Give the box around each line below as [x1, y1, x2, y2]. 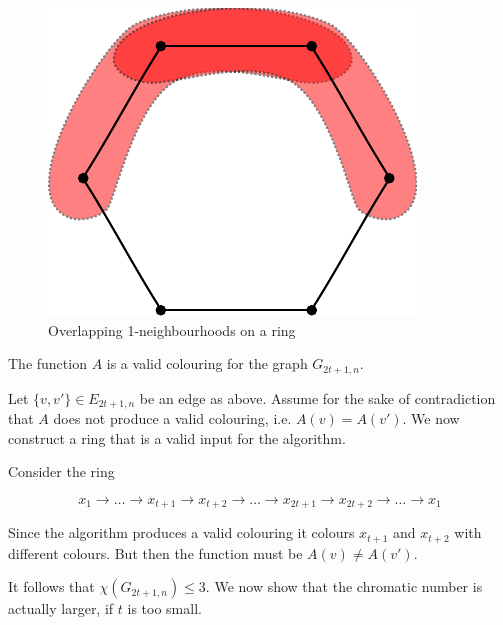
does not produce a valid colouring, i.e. [53, 408, 292, 429]
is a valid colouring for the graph [106, 353, 308, 374]
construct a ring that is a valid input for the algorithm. [8, 427, 346, 448]
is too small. [127, 598, 202, 619]
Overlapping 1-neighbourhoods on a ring [48, 319, 296, 340]
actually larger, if [8, 598, 114, 619]
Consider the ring [8, 461, 115, 482]
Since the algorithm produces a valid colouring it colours [8, 522, 355, 543]
